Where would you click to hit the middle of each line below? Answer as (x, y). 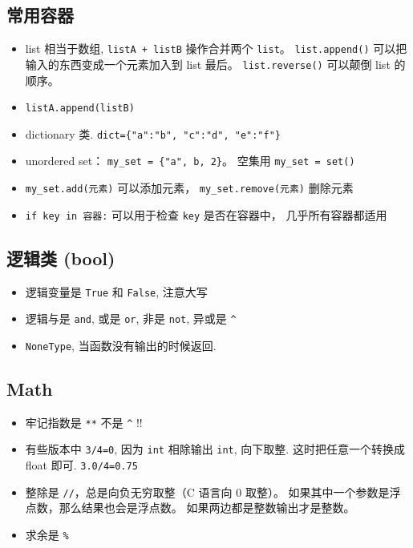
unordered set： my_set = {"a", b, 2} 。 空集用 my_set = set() (190, 161)
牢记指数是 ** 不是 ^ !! (84, 422)
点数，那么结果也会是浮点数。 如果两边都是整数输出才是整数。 (190, 508)
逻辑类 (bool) (61, 258)
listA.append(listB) (80, 109)
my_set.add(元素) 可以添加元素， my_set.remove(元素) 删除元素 (189, 188)
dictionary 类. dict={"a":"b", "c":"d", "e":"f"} (153, 133)
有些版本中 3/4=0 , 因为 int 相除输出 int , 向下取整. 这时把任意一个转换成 (215, 449)
